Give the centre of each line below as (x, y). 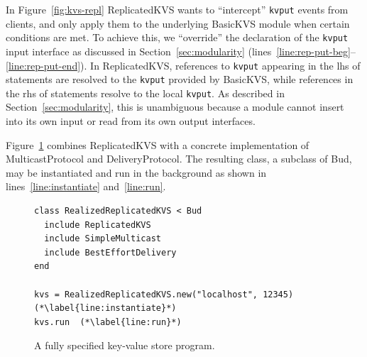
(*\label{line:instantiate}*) (105, 308)
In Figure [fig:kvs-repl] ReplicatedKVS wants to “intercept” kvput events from (177, 9)
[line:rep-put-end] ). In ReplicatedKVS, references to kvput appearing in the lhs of (183, 65)
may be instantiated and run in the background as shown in (136, 172)
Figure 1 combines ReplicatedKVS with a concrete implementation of (158, 144)
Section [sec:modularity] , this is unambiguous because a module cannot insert (175, 107)
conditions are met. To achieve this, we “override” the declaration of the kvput (177, 37)
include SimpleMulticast (103, 239)
